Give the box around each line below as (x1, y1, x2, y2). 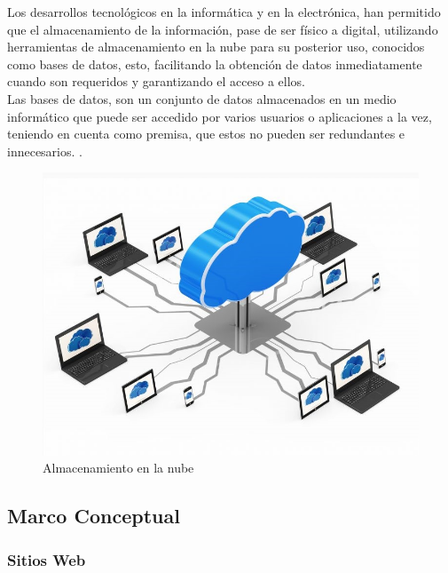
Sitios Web (7, 548, 86, 570)
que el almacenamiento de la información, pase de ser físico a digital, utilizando (7, 20, 438, 38)
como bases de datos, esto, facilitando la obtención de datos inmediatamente (7, 54, 422, 73)
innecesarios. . (7, 141, 83, 160)
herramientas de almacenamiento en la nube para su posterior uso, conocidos (7, 37, 425, 56)
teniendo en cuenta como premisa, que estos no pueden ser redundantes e (7, 124, 405, 143)
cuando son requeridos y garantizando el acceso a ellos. (7, 72, 306, 91)
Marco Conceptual (7, 502, 180, 529)
